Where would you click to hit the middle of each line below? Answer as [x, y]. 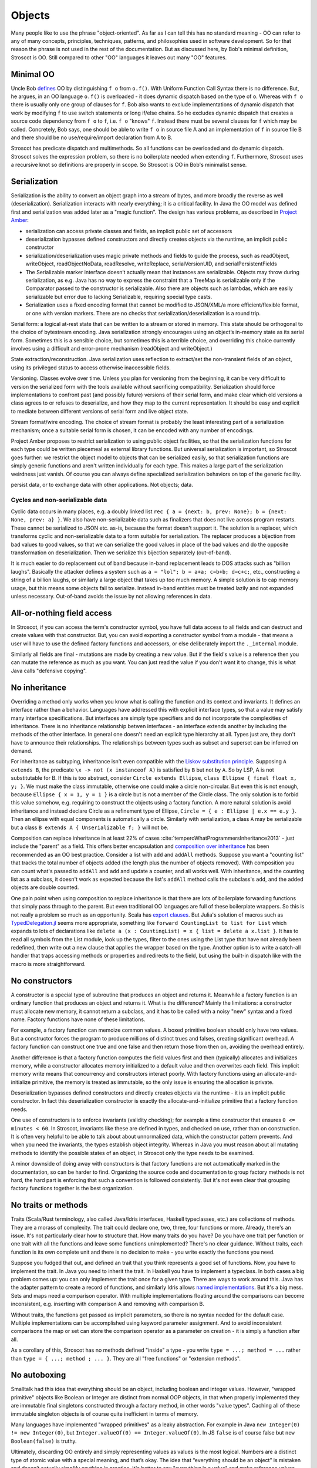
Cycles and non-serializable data [59, 500]
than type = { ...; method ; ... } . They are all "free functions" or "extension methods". [126, 1358]
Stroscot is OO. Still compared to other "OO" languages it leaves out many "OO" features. [119, 57]
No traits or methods [49, 1205]
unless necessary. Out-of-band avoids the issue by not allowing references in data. [112, 596]
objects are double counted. [45, 887]
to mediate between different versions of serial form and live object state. [100, 411]
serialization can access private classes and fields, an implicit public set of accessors [129, 231]
